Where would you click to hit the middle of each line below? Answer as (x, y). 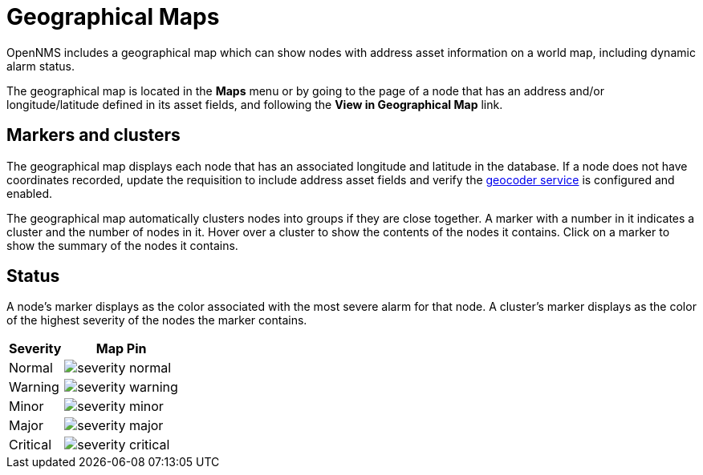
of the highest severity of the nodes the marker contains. (157, 320)
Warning (34, 387)
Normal (31, 368)
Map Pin (121, 349)
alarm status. (41, 66)
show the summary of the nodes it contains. (122, 245)
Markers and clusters (93, 135)
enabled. (30, 193)
